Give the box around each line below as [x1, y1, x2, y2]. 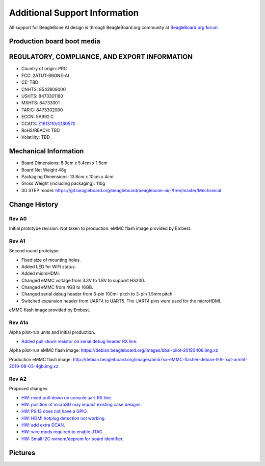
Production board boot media [9, 37, 101, 46]
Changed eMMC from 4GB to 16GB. [21, 284, 93, 290]
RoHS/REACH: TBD [21, 127, 60, 133]
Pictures [9, 448, 35, 457]
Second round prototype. [9, 248, 60, 254]
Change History [9, 200, 58, 208]
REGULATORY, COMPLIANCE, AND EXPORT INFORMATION [9, 53, 193, 61]
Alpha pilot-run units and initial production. [9, 329, 96, 335]
